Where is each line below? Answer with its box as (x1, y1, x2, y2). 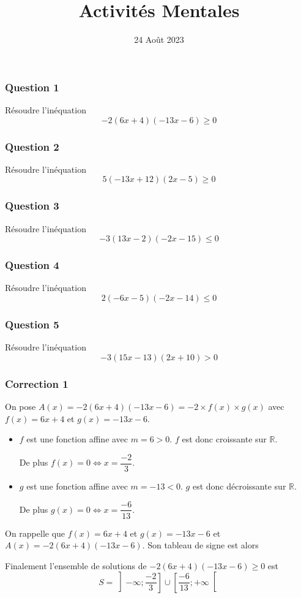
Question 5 (5, 316, 59, 331)
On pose (5, 400, 36, 413)
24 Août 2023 (134, 33, 184, 46)
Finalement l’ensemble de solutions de (5, 559, 147, 572)
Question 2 (5, 138, 59, 154)
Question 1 (5, 79, 59, 94)
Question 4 (5, 257, 59, 273)
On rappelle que (5, 526, 65, 539)
